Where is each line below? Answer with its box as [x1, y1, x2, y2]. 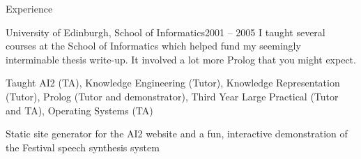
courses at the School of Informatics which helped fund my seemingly [6, 38, 301, 53]
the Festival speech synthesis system [6, 139, 160, 154]
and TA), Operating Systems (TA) [6, 103, 153, 117]
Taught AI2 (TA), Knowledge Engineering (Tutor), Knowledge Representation [6, 75, 340, 90]
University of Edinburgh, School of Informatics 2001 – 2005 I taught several [6, 24, 325, 39]
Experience [6, 1, 53, 15]
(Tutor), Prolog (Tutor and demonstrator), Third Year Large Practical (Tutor [6, 89, 339, 103]
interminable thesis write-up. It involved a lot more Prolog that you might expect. [6, 52, 356, 66]
